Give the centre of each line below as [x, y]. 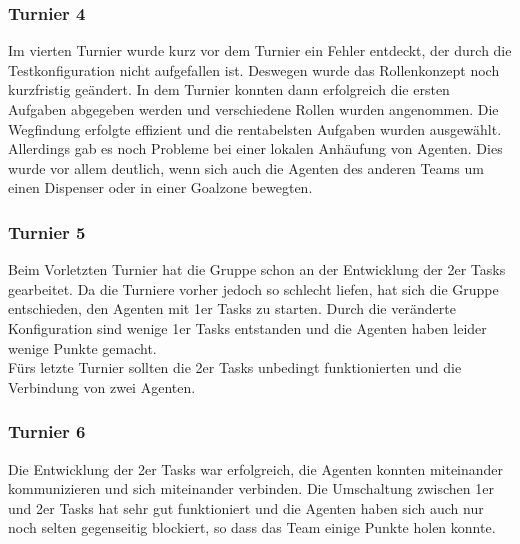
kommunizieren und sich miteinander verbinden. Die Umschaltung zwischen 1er [251, 488]
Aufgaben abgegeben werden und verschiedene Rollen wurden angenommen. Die [253, 109]
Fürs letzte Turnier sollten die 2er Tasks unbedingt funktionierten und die [235, 367]
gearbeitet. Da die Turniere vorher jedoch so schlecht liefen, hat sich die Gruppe [253, 288]
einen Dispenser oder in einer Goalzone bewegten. [160, 187]
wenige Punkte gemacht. [82, 347]
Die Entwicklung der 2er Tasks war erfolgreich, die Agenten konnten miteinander [256, 468]
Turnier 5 [47, 231]
